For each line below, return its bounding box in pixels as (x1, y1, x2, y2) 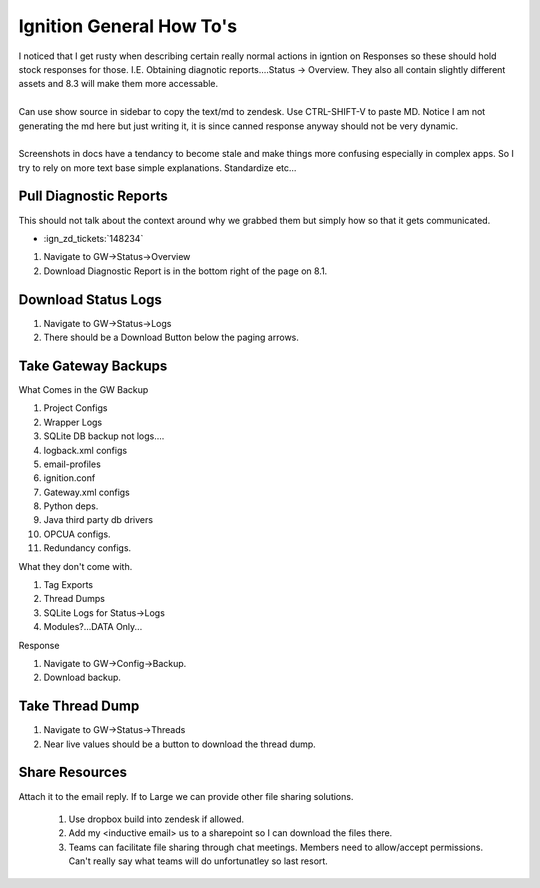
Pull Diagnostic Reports (18, 188, 169, 205)
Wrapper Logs (43, 416, 103, 428)
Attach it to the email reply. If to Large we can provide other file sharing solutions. (18, 790, 354, 802)
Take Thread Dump (18, 698, 140, 715)
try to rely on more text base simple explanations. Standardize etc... (18, 161, 297, 174)
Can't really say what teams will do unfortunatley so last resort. (68, 855, 329, 867)
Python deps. (43, 500, 99, 512)
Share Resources (18, 764, 127, 781)
